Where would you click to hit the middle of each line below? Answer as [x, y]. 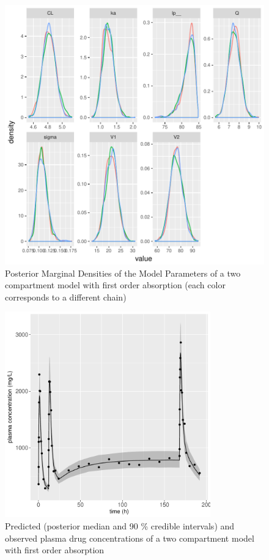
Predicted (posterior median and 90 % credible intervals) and [120, 525]
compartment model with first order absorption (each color [115, 285]
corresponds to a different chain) [66, 297]
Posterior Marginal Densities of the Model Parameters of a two [123, 273]
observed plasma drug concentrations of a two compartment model [130, 538]
